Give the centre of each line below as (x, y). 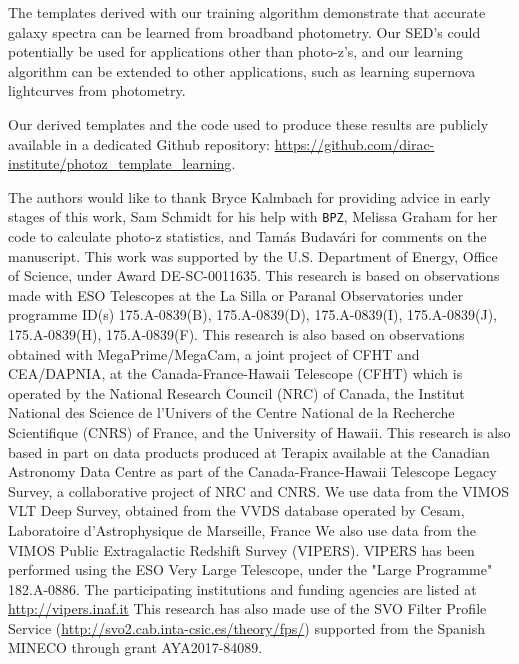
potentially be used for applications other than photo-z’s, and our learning (236, 51)
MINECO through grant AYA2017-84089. (135, 647)
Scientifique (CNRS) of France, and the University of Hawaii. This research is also (259, 431)
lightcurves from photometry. (97, 90)
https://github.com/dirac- (354, 143)
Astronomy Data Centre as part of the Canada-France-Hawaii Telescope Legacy (252, 471)
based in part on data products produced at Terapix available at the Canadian (249, 451)
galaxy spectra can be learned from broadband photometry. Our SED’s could (244, 31)
